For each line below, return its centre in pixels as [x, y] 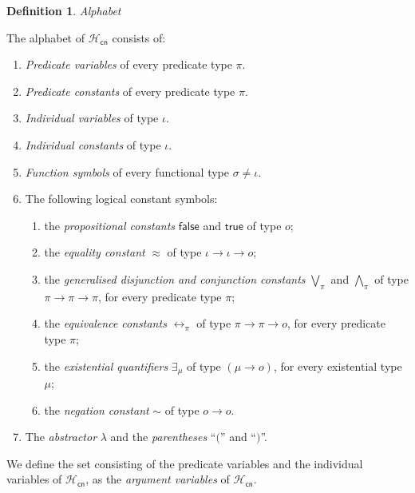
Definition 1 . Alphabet [64, 10]
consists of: [139, 37]
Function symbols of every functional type [127, 171]
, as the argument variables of [158, 479]
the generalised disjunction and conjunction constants [175, 278]
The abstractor [61, 437]
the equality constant [95, 252]
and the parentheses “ [163, 437]
